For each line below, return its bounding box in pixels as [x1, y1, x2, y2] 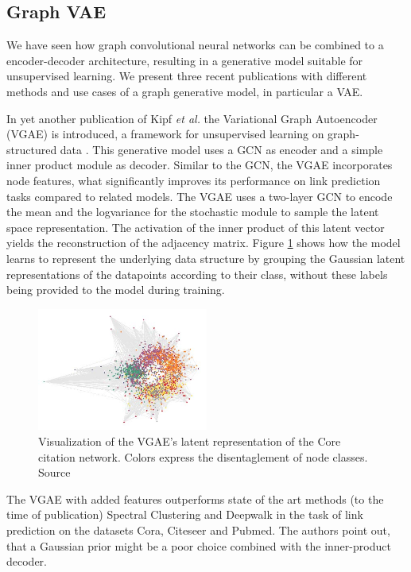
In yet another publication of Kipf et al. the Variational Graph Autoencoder [6, 110, 378, 126]
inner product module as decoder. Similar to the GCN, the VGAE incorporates [6, 157, 393, 173]
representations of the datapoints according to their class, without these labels [6, 265, 388, 282]
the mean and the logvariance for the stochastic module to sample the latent [6, 203, 379, 220]
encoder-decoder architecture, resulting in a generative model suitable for [6, 52, 363, 68]
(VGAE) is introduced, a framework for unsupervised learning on [6, 126, 324, 142]
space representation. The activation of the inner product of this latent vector [6, 218, 385, 235]
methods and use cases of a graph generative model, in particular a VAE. [6, 83, 363, 99]
